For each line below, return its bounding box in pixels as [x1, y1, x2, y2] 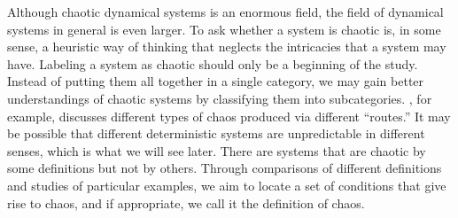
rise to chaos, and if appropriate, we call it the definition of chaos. [7, 193, 365, 212]
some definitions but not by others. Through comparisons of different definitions [7, 159, 442, 177]
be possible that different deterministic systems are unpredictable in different [7, 124, 425, 143]
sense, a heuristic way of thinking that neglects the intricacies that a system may [7, 37, 446, 56]
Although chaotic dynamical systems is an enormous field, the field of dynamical [7, 3, 444, 20]
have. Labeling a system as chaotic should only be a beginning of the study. [7, 54, 418, 73]
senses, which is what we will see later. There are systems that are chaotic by [7, 141, 426, 160]
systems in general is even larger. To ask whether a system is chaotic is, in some [7, 19, 441, 38]
